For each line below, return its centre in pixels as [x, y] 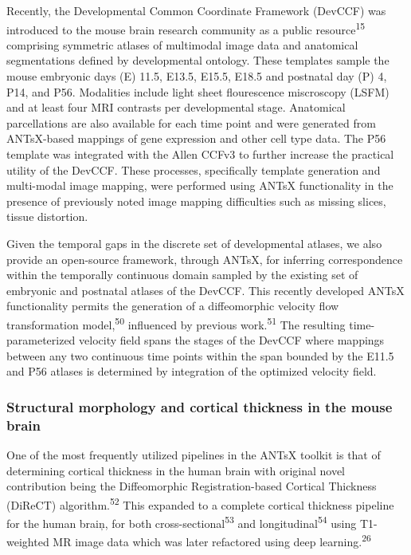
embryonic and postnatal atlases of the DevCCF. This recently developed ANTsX [205, 290]
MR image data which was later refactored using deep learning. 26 [212, 541]
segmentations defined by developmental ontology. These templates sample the [198, 60]
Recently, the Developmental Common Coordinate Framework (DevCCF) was [196, 10]
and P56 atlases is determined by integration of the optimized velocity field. [192, 371]
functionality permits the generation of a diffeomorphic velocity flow [173, 306]
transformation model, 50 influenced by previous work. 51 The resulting [176, 323]
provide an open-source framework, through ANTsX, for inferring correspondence [205, 259]
